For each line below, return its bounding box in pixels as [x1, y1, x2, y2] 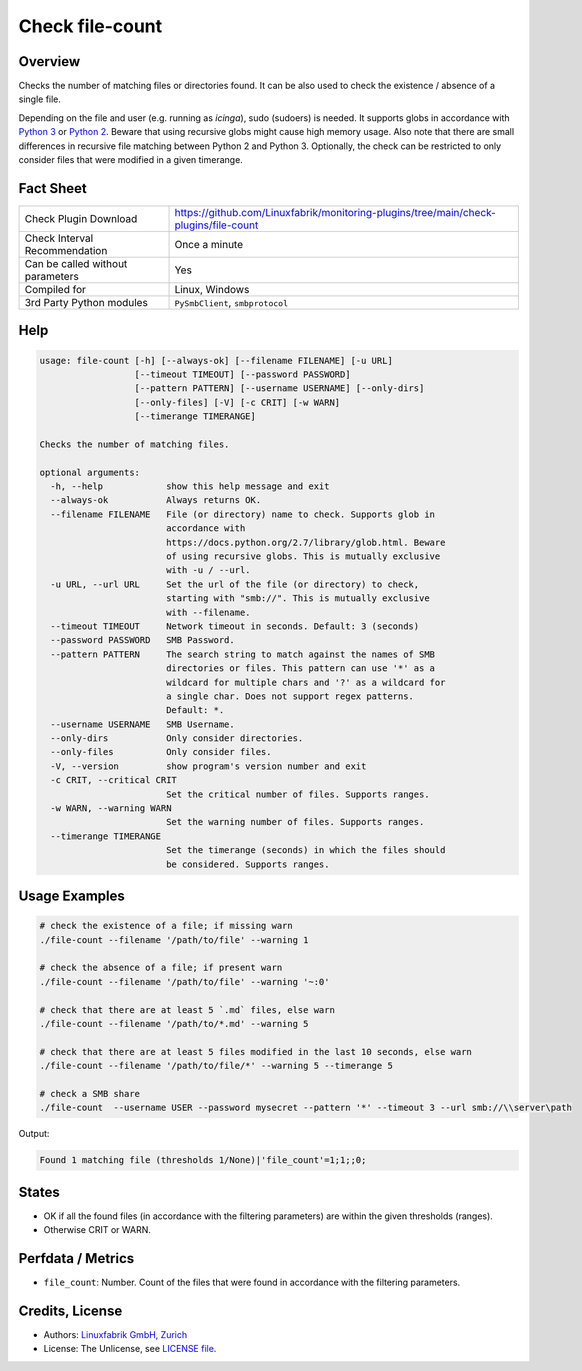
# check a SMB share [39, 1088, 140, 1099]
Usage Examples [18, 888, 125, 904]
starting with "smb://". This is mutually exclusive [165, 593, 430, 604]
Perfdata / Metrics [18, 1250, 135, 1267]
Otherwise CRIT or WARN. [43, 1224, 152, 1236]
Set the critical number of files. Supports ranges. [165, 788, 430, 800]
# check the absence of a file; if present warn [39, 962, 283, 974]
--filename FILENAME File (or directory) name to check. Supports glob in [50, 508, 435, 520]
